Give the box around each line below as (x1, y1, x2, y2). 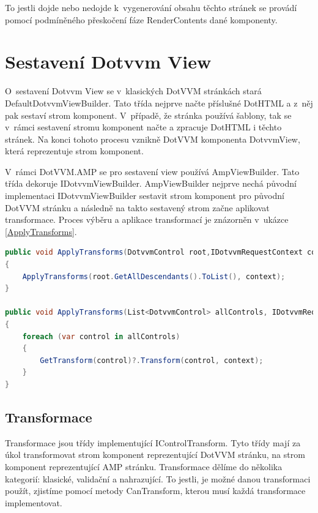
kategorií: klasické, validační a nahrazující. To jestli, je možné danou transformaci (5, 472, 311, 485)
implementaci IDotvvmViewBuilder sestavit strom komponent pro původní (5, 189, 284, 202)
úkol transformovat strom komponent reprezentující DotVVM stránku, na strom (5, 448, 305, 461)
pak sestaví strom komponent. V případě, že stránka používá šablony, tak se (5, 108, 292, 121)
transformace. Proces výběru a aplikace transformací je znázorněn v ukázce (5, 213, 289, 226)
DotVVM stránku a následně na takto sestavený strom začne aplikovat (5, 201, 270, 214)
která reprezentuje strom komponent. (5, 144, 144, 157)
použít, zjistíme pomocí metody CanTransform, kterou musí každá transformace (5, 484, 306, 497)
